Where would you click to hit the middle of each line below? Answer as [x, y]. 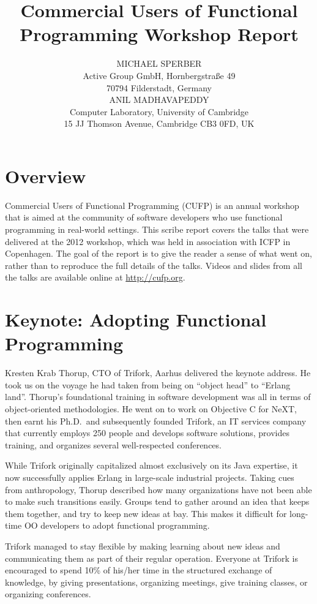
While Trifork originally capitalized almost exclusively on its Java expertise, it [151, 465]
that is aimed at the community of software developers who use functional [144, 217]
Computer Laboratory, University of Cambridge [159, 111]
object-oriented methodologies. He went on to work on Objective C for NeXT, [151, 409]
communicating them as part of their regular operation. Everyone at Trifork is [152, 558]
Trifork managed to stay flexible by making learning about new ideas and [143, 546]
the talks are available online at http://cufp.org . [95, 277]
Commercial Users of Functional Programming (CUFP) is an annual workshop [152, 205]
